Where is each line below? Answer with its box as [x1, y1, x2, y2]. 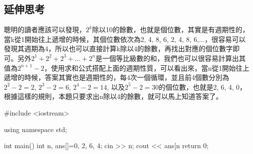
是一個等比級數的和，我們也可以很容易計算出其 [95, 53, 246, 63]
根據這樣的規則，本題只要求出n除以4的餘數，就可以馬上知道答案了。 [4, 91, 223, 101]
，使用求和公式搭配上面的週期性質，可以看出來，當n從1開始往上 [44, 62, 250, 73]
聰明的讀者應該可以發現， [4, 24, 86, 35]
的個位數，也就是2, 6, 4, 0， [158, 81, 247, 92]
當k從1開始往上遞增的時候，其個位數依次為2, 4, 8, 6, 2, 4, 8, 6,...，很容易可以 [4, 34, 246, 44]
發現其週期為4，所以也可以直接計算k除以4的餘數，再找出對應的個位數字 [4, 43, 233, 54]
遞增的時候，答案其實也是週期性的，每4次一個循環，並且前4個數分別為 [4, 72, 229, 82]
